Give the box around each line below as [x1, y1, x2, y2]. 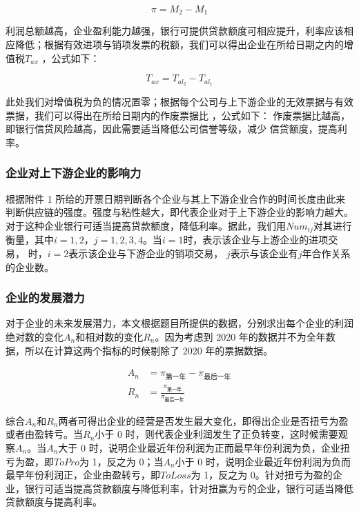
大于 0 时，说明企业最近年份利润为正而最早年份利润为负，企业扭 [58, 440, 350, 454]
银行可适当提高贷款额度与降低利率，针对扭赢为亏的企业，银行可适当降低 [24, 481, 353, 495]
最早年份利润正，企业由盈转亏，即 [6, 467, 160, 482]
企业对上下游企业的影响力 [6, 164, 142, 181]
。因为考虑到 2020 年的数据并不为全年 [155, 329, 326, 343]
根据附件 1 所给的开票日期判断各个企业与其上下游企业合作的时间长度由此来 [6, 191, 346, 205]
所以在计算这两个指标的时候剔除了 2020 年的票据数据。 [24, 343, 273, 357]
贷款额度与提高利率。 [6, 494, 102, 509]
